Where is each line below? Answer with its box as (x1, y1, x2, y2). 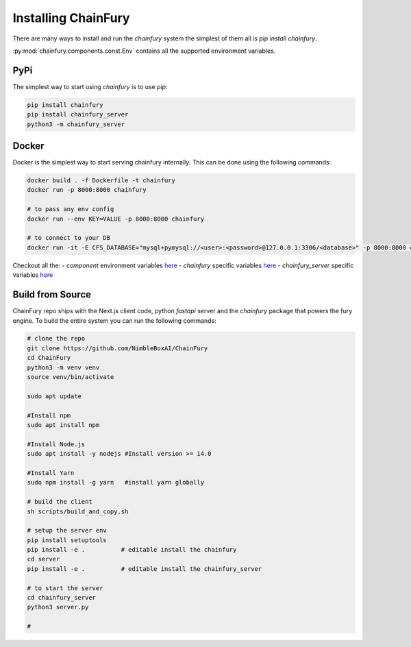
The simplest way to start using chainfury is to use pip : (12, 82, 168, 90)
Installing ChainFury (12, 10, 130, 25)
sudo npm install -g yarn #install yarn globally (27, 478, 205, 487)
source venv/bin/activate (27, 374, 114, 381)
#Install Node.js (27, 440, 86, 448)
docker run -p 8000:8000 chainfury (27, 186, 147, 194)
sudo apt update (27, 392, 82, 400)
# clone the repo (27, 334, 86, 343)
